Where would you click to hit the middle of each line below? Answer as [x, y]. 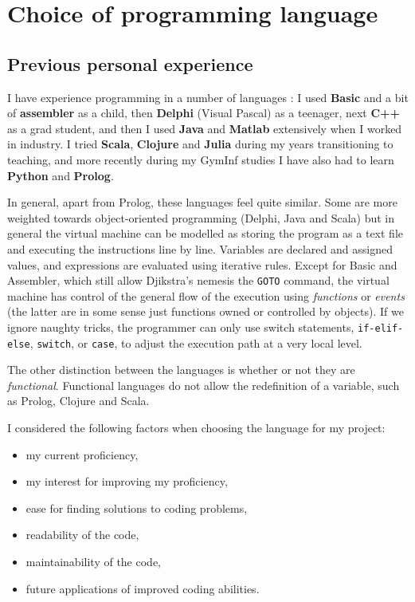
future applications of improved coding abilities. [143, 588]
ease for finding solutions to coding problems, [137, 508]
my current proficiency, [82, 454]
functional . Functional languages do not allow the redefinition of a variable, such [204, 385]
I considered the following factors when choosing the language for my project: [196, 428]
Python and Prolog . [61, 175]
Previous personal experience [130, 63]
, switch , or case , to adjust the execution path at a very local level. [196, 342]
